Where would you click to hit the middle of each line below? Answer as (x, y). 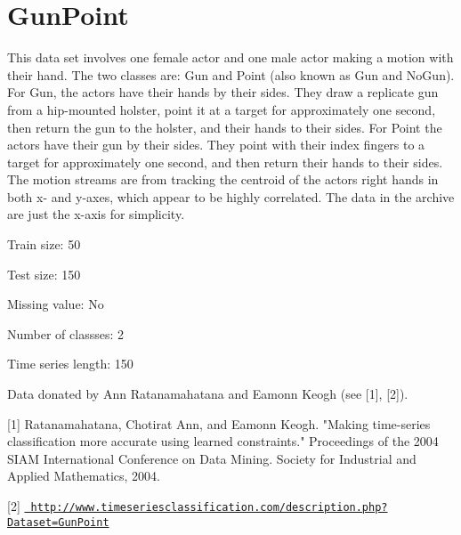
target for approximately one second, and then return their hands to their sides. (225, 162)
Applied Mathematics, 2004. (84, 476)
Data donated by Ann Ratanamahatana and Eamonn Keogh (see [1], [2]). (208, 394)
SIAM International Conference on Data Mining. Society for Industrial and (212, 458)
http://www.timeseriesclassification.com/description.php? (209, 507)
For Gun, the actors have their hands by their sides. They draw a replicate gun (223, 92)
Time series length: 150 (70, 364)
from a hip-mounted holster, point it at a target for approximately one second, (222, 109)
